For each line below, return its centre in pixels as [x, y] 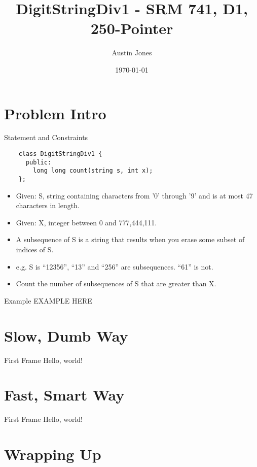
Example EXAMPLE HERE [48, 300]
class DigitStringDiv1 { [60, 154]
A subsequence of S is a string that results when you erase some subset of [130, 239]
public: [39, 162]
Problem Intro [55, 113]
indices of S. [35, 249]
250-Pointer [132, 28]
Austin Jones [132, 53]
